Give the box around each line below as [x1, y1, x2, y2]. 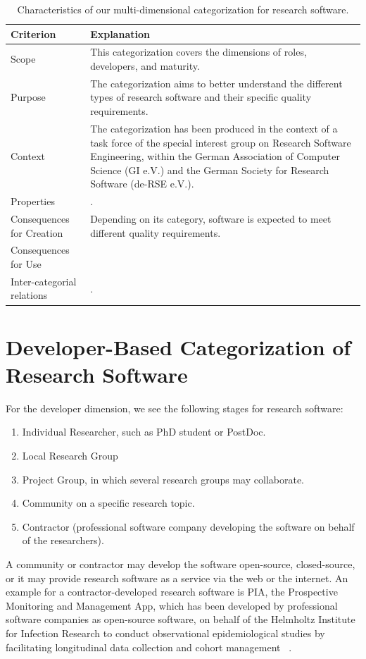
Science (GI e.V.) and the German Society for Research [90, 162, 329, 177]
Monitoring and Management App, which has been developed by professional [6, 598, 338, 612]
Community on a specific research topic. [22, 495, 195, 510]
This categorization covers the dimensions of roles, [90, 44, 307, 59]
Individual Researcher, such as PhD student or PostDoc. [22, 424, 266, 439]
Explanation [90, 26, 150, 41]
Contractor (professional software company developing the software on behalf [22, 519, 355, 534]
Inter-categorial [11, 273, 77, 288]
